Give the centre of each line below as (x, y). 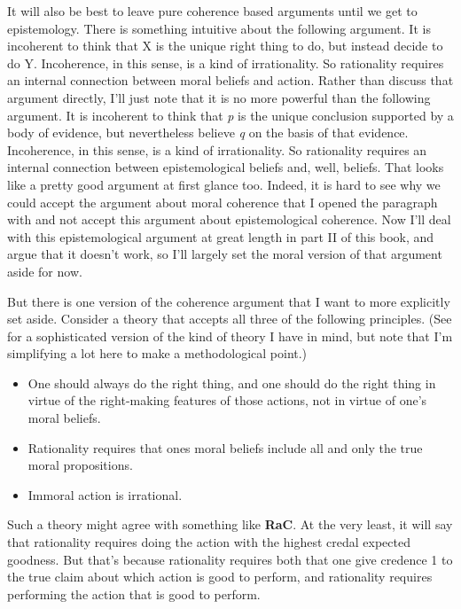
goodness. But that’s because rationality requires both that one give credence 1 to (230, 559)
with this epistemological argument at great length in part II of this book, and (221, 236)
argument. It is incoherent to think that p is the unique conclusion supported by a (230, 115)
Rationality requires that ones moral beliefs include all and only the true (225, 447)
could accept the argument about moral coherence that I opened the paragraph (223, 202)
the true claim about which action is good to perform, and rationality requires (220, 577)
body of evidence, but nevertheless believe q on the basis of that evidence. (208, 133)
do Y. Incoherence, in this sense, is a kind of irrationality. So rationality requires (226, 62)
